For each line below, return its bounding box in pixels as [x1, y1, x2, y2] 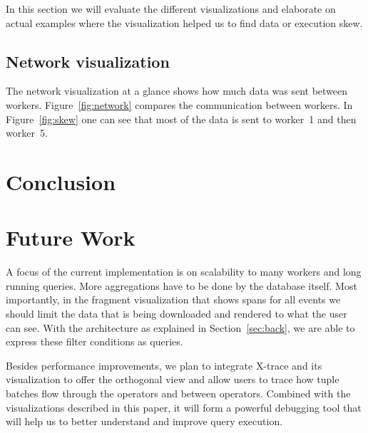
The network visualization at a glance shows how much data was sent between [6, 83, 348, 98]
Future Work [6, 223, 136, 252]
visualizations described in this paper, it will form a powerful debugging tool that [6, 400, 362, 414]
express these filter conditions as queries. [6, 334, 183, 349]
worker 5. [6, 125, 48, 140]
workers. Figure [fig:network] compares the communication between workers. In [6, 97, 353, 112]
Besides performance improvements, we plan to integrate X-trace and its [6, 358, 322, 372]
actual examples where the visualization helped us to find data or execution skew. [6, 15, 363, 30]
